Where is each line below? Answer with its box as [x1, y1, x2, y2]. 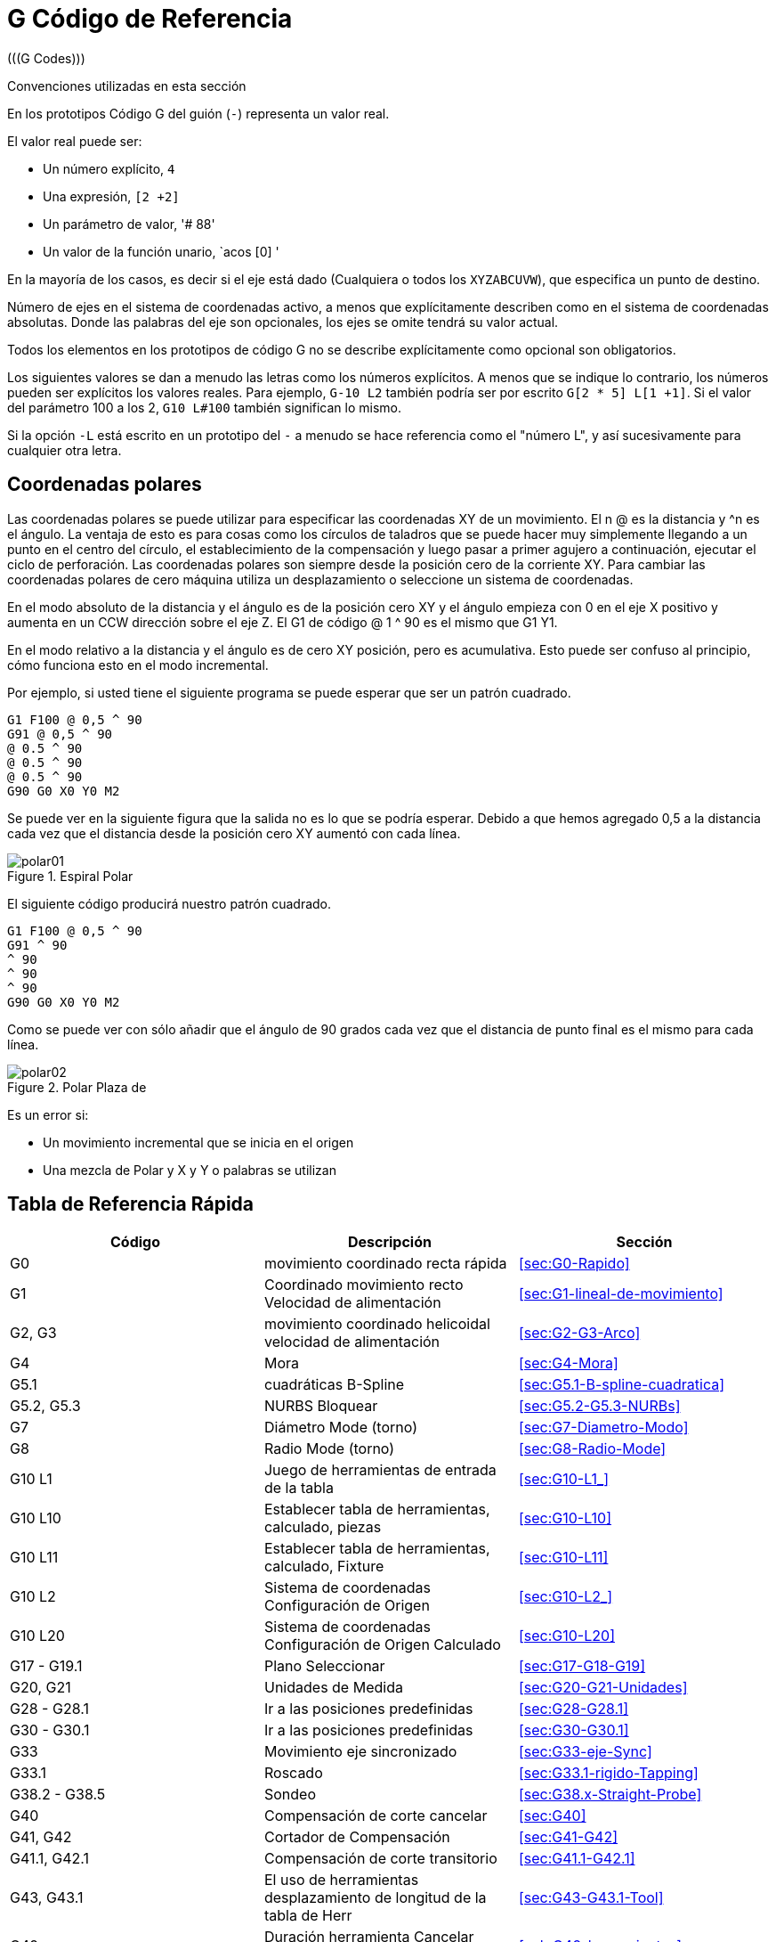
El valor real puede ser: [7, 133, 142, 149]
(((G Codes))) [7, 50, 85, 66]
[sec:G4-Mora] [518, 1354, 618, 1373]
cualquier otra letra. [7, 442, 122, 458]
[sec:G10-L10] [518, 1509, 611, 1528]
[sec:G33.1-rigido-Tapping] [518, 1764, 699, 1783]
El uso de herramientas [263, 1871, 419, 1889]
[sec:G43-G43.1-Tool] [518, 1889, 664, 1907]
